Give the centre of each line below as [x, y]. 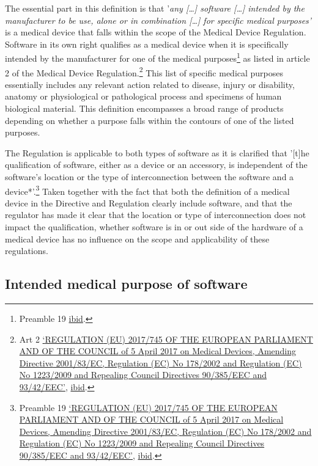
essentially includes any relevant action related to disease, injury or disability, [150, 84]
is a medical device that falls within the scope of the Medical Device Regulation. [156, 32]
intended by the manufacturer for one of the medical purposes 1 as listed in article [157, 57]
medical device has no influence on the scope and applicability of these [137, 238]
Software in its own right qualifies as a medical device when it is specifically [147, 44]
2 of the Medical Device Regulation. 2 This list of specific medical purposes [144, 71]
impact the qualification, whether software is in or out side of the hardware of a [154, 227]
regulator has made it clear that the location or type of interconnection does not [156, 215]
